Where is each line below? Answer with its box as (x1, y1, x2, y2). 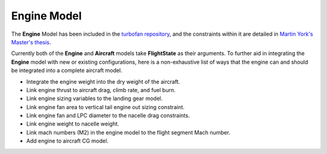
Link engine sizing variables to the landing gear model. (26, 95, 163, 102)
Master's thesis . (11, 38, 51, 45)
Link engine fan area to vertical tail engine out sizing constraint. (26, 103, 185, 110)
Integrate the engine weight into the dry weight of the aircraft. (26, 78, 180, 85)
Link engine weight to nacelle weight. (26, 120, 119, 127)
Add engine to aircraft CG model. (26, 137, 109, 145)
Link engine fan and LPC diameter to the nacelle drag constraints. (26, 112, 190, 119)
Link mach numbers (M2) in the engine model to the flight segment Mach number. (26, 129, 231, 136)
